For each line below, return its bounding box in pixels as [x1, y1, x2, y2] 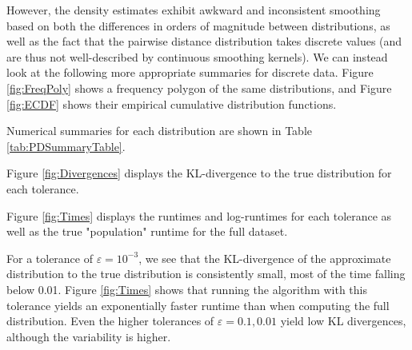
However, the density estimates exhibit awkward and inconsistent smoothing [6, 2, 381, 18]
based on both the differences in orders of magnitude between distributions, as [6, 17, 390, 34]
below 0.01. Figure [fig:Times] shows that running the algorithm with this [6, 280, 367, 297]
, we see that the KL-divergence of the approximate [138, 249, 391, 266]
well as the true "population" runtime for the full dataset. [6, 223, 288, 240]
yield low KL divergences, [280, 312, 406, 329]
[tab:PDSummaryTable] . [6, 137, 126, 154]
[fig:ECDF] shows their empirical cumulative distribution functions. [6, 95, 337, 112]
